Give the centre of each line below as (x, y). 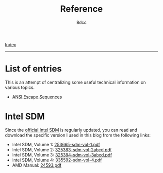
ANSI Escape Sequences (37, 97)
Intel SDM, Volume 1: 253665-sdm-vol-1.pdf (56, 144)
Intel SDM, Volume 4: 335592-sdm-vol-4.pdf (57, 160)
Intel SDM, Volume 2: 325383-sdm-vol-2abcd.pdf (62, 150)
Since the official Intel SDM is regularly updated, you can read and (71, 130)
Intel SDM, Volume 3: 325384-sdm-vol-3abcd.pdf (62, 155)
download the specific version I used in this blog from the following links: (78, 135)
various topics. (20, 87)
